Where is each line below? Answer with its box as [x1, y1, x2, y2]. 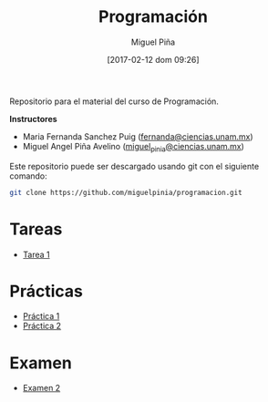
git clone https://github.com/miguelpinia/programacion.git [9, 188, 243, 197]
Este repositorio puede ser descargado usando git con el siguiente [9, 160, 260, 171]
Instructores [9, 113, 57, 124]
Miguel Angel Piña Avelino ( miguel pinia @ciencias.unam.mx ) [22, 140, 244, 154]
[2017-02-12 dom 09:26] [107, 54, 200, 65]
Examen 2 [22, 383, 61, 394]
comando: [9, 170, 47, 181]
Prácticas [9, 281, 84, 302]
